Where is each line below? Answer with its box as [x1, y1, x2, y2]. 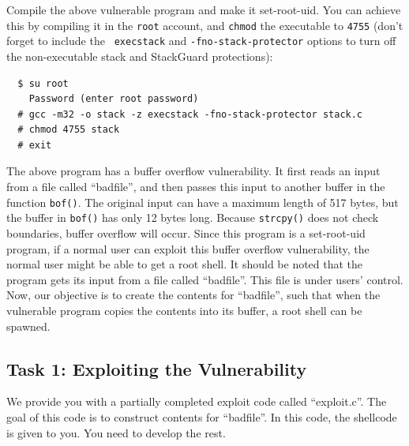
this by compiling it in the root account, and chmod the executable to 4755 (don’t [6, 17, 403, 33]
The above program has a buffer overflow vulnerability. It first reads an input [6, 163, 381, 179]
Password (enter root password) [28, 93, 199, 105]
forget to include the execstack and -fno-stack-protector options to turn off [6, 32, 396, 49]
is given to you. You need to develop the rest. [6, 424, 226, 440]
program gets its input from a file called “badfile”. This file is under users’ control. [6, 271, 403, 287]
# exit [17, 139, 52, 151]
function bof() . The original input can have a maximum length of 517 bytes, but [6, 193, 399, 210]
